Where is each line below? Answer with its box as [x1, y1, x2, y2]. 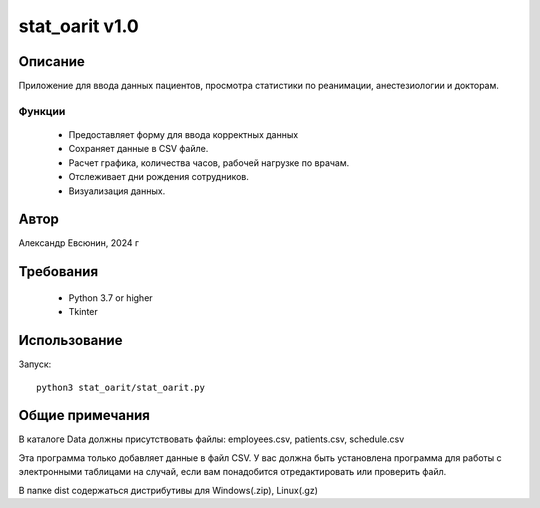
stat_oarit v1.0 [18, 15, 139, 37]
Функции [18, 104, 66, 118]
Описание [18, 53, 85, 70]
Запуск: [18, 358, 52, 370]
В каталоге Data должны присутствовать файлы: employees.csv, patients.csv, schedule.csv [18, 433, 405, 445]
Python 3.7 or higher [68, 291, 154, 304]
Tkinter [68, 306, 99, 318]
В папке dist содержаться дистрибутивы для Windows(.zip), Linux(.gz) [18, 484, 319, 496]
